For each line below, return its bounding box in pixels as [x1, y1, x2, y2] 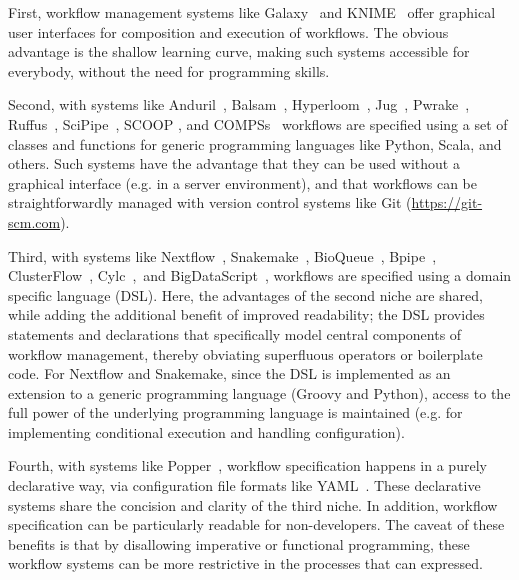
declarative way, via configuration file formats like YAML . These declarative [8, 475, 481, 496]
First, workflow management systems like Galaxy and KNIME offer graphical [8, 2, 496, 22]
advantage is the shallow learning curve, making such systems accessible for [8, 41, 470, 62]
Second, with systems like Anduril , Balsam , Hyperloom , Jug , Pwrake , [8, 94, 470, 115]
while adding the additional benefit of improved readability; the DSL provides [8, 304, 485, 325]
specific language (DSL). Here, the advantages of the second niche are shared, [8, 284, 483, 305]
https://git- [411, 192, 483, 213]
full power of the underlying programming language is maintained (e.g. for [8, 402, 463, 423]
